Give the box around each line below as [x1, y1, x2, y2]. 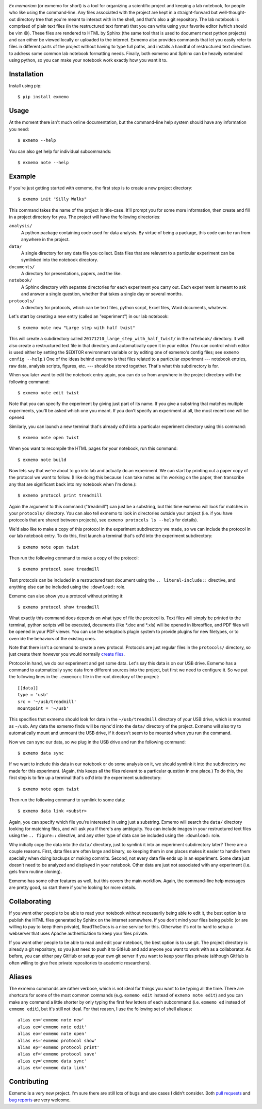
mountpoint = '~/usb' [17, 706, 69, 711]
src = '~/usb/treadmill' [17, 699, 77, 704]
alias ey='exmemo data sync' [17, 1058, 87, 1064]
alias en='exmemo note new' [17, 1017, 84, 1023]
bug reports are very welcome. [9, 1097, 71, 1103]
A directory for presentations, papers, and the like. [21, 271, 122, 277]
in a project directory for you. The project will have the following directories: [9, 214, 161, 220]
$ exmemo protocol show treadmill [17, 604, 99, 610]
